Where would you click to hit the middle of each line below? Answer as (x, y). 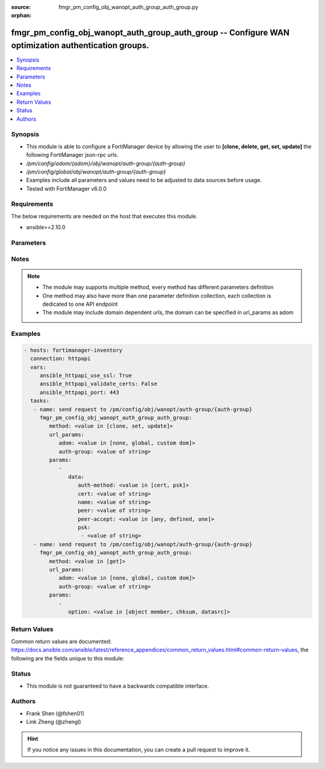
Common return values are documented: (61, 641)
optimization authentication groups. (80, 45)
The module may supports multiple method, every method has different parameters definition (158, 287)
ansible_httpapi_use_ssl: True (86, 376)
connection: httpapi (60, 359)
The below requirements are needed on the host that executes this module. (104, 216)
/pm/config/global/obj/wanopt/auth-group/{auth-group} (96, 171)
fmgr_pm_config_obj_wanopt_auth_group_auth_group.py (128, 7)
